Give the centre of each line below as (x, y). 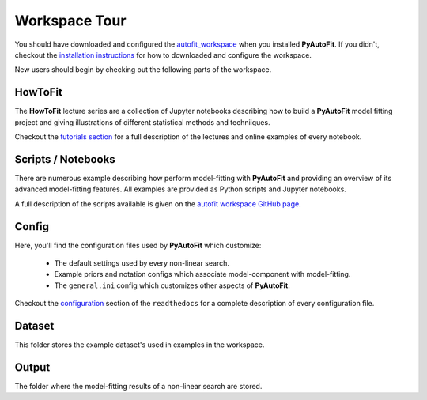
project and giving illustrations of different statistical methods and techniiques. (142, 122)
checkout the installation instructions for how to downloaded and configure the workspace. (163, 55)
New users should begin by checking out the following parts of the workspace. (143, 70)
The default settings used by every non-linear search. (142, 263)
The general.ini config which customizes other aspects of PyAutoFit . (172, 285)
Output (32, 367)
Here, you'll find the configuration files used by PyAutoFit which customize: (138, 245)
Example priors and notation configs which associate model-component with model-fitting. (202, 274)
